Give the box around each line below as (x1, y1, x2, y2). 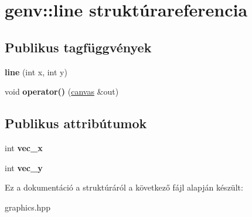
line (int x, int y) (5, 65, 67, 78)
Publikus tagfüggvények (5, 38, 152, 56)
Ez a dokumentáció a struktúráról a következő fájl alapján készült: (5, 181, 243, 193)
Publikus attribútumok (5, 114, 147, 132)
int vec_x (5, 141, 43, 153)
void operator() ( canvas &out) (5, 85, 119, 98)
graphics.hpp (5, 201, 50, 213)
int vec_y (5, 161, 43, 173)
